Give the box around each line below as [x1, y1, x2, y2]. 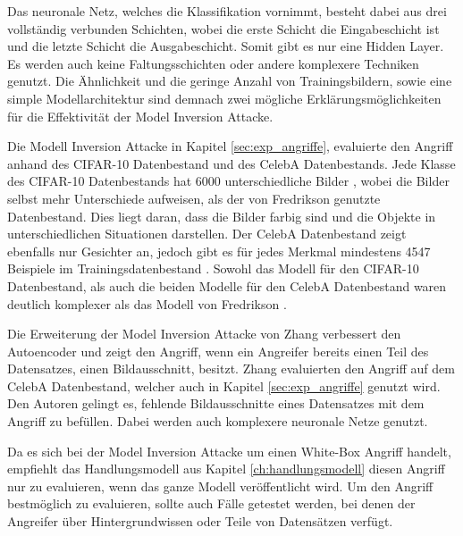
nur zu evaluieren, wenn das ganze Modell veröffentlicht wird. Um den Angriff [7, 476, 434, 495]
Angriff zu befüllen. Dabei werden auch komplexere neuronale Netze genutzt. [7, 412, 428, 431]
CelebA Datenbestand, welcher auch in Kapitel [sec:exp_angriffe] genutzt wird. [7, 376, 441, 395]
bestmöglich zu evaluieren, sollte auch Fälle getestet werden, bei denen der [7, 494, 416, 513]
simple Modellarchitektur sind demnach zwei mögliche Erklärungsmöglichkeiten [7, 88, 442, 107]
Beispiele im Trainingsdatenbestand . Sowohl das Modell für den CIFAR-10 [7, 259, 419, 278]
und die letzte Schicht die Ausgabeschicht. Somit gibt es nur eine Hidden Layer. [7, 37, 444, 55]
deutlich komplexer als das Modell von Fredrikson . [7, 294, 287, 313]
